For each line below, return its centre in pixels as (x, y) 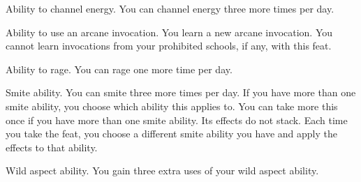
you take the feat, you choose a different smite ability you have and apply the (172, 134)
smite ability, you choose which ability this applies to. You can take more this (172, 106)
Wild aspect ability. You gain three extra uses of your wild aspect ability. (162, 170)
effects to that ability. (52, 147)
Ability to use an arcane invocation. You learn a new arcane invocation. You (169, 32)
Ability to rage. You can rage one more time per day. (119, 69)
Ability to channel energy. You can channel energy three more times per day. (170, 8)
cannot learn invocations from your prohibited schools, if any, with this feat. (169, 46)
